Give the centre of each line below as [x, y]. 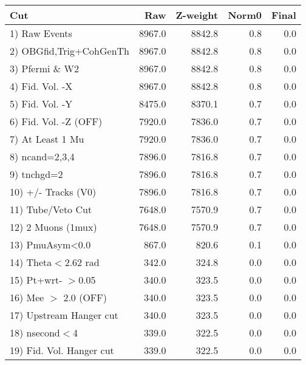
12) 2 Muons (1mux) [53, 227]
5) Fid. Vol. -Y [41, 104]
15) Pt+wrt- [36, 280]
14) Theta [31, 262]
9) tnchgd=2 [36, 174]
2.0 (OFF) [85, 297]
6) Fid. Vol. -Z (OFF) [56, 121]
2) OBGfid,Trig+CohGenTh [70, 51]
